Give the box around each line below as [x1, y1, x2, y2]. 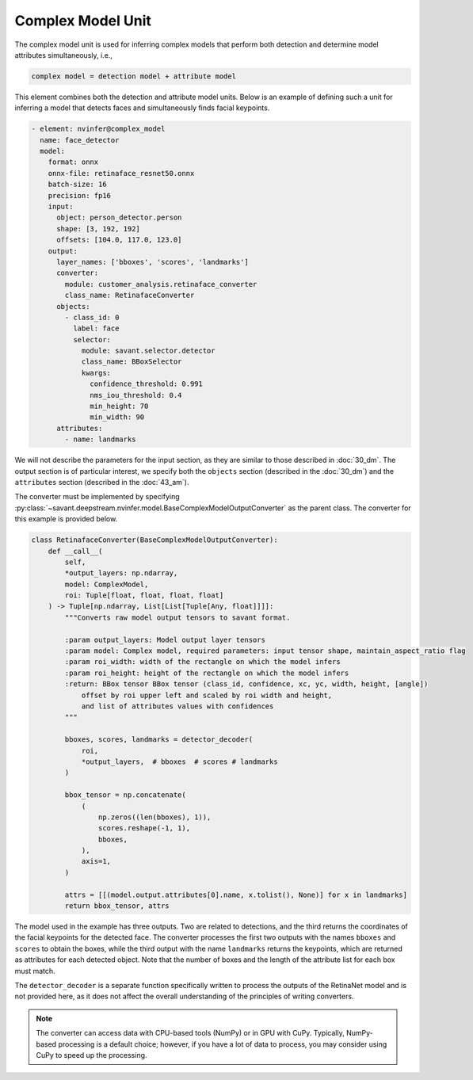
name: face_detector [40, 135, 120, 144]
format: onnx [48, 158, 99, 166]
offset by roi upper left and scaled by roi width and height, [81, 690, 333, 700]
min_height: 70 [90, 402, 149, 411]
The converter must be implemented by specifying [14, 492, 180, 502]
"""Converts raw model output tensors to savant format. [64, 613, 291, 622]
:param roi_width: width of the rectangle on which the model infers [64, 658, 341, 666]
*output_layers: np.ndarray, [64, 569, 178, 578]
